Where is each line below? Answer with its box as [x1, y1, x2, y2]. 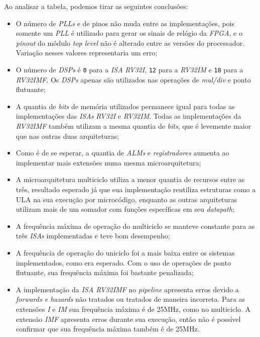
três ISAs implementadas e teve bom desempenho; [16, 230, 170, 241]
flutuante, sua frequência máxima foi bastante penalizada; [16, 267, 194, 278]
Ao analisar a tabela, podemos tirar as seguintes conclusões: [4, 1, 188, 11]
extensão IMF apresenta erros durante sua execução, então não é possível [16, 313, 241, 324]
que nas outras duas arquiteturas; [16, 130, 119, 141]
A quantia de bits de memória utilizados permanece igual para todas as [16, 101, 235, 111]
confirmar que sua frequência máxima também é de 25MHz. [16, 323, 200, 334]
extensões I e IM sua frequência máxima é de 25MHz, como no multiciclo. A [16, 303, 251, 314]
